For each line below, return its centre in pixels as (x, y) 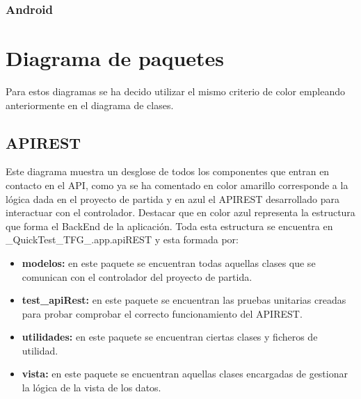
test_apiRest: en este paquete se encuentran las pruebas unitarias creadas (184, 300)
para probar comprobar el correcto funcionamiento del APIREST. (162, 313)
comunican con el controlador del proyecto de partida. (137, 276)
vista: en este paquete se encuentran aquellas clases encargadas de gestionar (185, 374)
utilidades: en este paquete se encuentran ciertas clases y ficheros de (170, 337)
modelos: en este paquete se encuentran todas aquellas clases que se (169, 262)
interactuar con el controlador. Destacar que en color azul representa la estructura (180, 212)
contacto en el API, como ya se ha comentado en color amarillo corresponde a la (177, 185)
